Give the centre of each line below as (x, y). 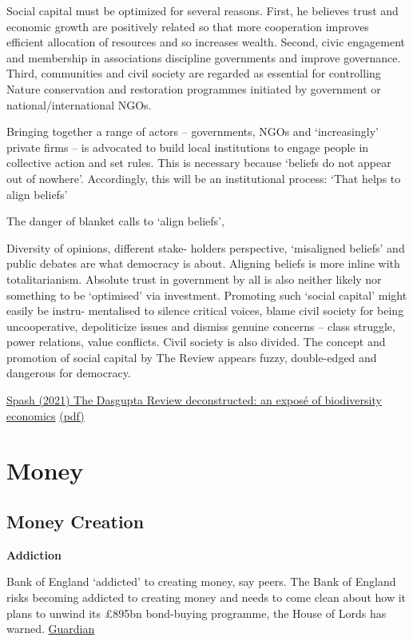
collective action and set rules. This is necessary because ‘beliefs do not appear (199, 163)
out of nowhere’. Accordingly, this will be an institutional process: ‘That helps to (204, 178)
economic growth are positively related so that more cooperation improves (188, 26)
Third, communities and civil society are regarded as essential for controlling (194, 73)
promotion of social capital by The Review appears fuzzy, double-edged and (192, 357)
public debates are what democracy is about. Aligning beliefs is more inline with (203, 263)
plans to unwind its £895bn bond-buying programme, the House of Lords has (197, 613)
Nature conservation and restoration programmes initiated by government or (194, 88)
